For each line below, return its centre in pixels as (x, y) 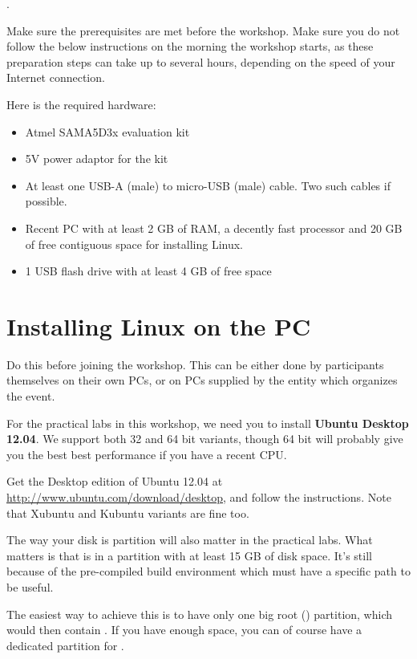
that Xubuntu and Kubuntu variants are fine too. (128, 513)
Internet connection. (56, 77)
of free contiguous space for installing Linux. (134, 244)
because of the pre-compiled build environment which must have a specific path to (208, 571)
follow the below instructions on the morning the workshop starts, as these (190, 46)
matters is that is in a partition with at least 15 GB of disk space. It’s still (189, 555)
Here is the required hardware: (81, 104)
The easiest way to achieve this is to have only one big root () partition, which (200, 614)
